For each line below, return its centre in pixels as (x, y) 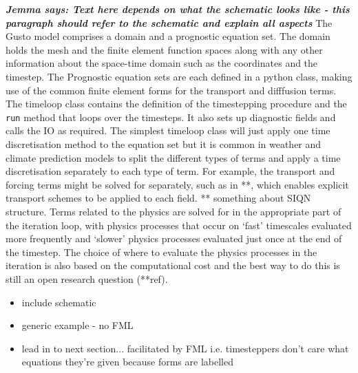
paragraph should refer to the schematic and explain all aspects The (169, 22)
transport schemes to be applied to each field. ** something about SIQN (158, 198)
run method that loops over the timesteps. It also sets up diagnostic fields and (171, 117)
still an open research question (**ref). (87, 278)
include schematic (59, 302)
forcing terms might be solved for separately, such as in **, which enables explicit (177, 184)
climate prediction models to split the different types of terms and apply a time (173, 157)
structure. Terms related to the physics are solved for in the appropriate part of (173, 211)
